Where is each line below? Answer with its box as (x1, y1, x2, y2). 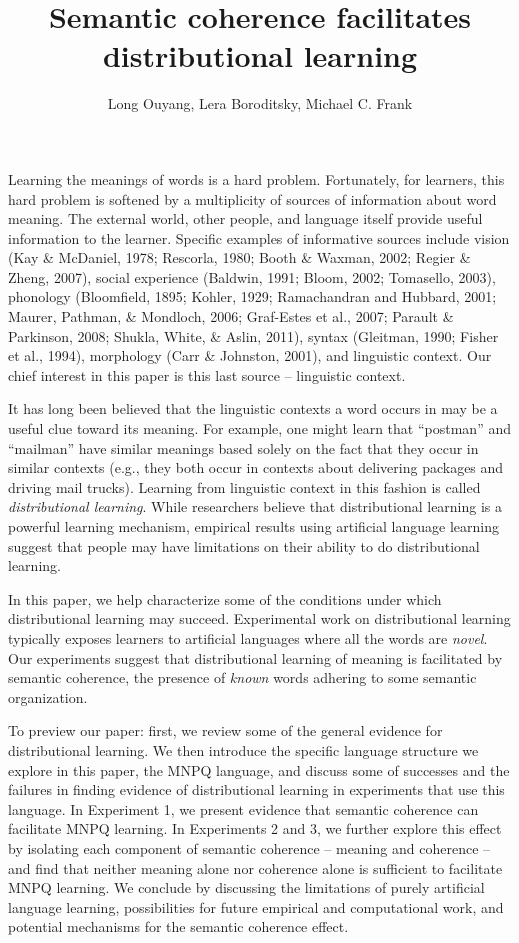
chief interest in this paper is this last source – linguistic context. (8, 364, 406, 385)
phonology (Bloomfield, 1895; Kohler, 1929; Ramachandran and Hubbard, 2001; (8, 286, 497, 307)
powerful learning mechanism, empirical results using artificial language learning (8, 516, 499, 536)
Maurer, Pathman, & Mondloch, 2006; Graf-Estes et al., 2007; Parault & (8, 306, 454, 327)
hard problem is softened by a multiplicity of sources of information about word (8, 188, 497, 209)
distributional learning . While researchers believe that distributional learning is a (8, 496, 503, 517)
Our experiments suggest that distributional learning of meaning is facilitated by (8, 647, 503, 668)
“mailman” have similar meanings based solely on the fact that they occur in (8, 437, 479, 458)
